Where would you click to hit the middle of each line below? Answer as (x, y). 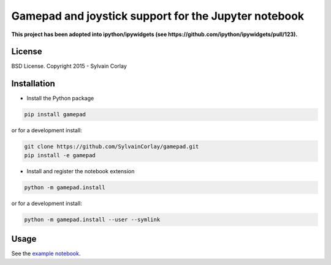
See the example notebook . (46, 253)
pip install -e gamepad (60, 155)
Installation (33, 84)
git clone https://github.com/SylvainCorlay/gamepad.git (112, 147)
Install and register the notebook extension (81, 171)
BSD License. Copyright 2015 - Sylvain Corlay (69, 66)
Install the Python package (60, 99)
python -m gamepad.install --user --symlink (92, 219)
